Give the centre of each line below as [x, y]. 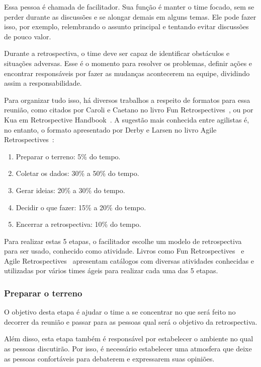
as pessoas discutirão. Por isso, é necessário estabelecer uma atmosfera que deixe [128, 349]
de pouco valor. [28, 36]
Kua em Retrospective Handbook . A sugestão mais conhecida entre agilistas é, [127, 119]
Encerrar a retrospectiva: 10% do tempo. [78, 224]
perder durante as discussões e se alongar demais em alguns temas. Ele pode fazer [130, 16]
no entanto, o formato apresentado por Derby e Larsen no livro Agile [110, 129]
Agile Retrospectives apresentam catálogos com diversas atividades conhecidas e [129, 260]
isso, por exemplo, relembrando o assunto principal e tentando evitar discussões [126, 26]
